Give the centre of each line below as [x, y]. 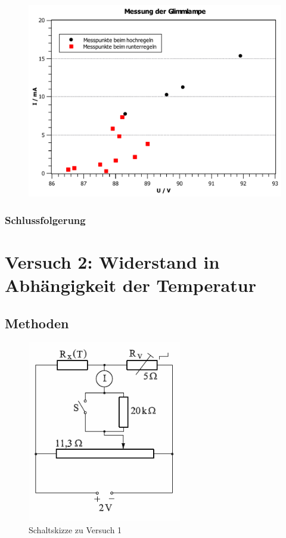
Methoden [37, 323]
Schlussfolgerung [45, 220]
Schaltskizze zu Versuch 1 [75, 529]
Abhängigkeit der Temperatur [130, 284]
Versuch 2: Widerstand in [112, 261]
